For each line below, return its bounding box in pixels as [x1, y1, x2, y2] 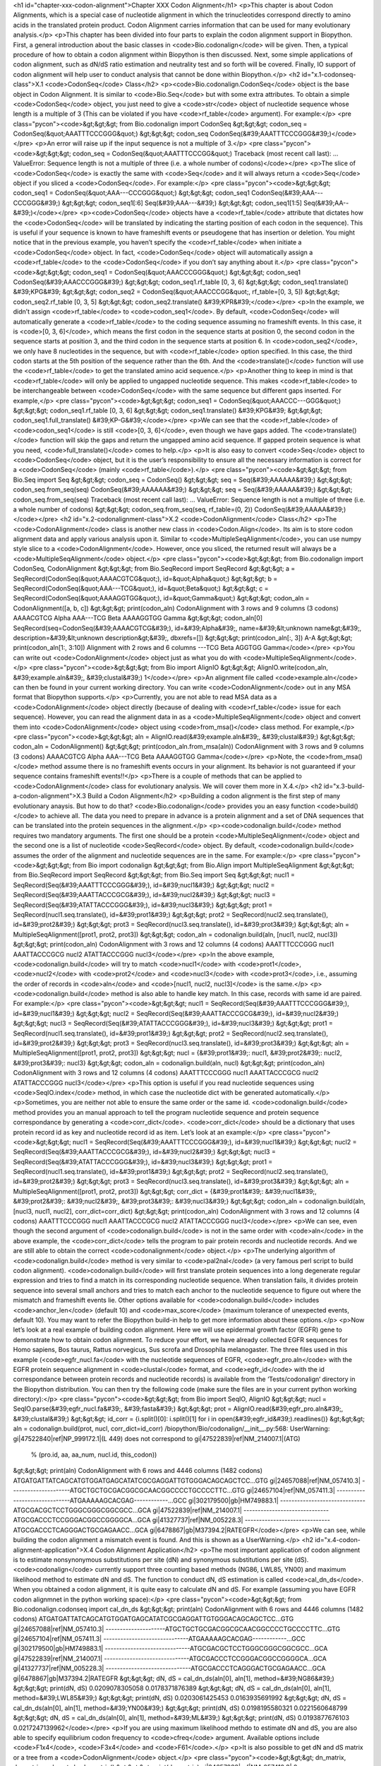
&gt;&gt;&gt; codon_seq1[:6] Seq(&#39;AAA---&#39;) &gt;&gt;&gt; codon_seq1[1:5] [61, 198, 303, 207]
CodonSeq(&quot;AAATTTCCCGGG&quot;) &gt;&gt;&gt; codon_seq [13, 129, 209, 138]
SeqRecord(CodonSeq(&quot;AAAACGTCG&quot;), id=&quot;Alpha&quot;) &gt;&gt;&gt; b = [13, 574, 278, 583]
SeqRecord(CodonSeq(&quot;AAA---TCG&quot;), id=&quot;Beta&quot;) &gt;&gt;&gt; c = [13, 584, 269, 593]
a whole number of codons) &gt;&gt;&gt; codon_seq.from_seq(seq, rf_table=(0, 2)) [13, 505, 253, 514]
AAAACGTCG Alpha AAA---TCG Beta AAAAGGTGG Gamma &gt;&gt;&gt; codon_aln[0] [13, 614, 263, 622]
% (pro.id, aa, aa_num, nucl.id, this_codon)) [30, 1450, 157, 1459]
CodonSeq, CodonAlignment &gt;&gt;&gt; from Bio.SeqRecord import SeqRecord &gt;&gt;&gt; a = [13, 564, 296, 573]
